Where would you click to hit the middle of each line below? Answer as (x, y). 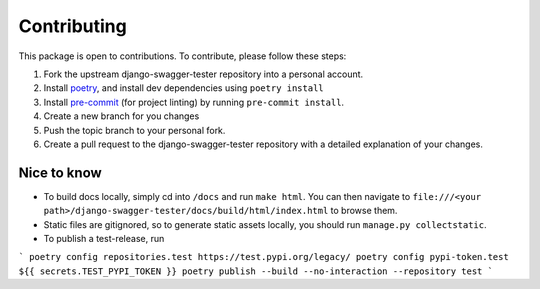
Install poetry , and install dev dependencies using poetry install (183, 88)
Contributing (72, 26)
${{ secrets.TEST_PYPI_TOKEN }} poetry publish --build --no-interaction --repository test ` (256, 271)
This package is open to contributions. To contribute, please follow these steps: (182, 56)
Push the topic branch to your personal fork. (134, 130)
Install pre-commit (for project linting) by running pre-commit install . (194, 102)
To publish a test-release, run (104, 238)
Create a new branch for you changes (121, 116)
